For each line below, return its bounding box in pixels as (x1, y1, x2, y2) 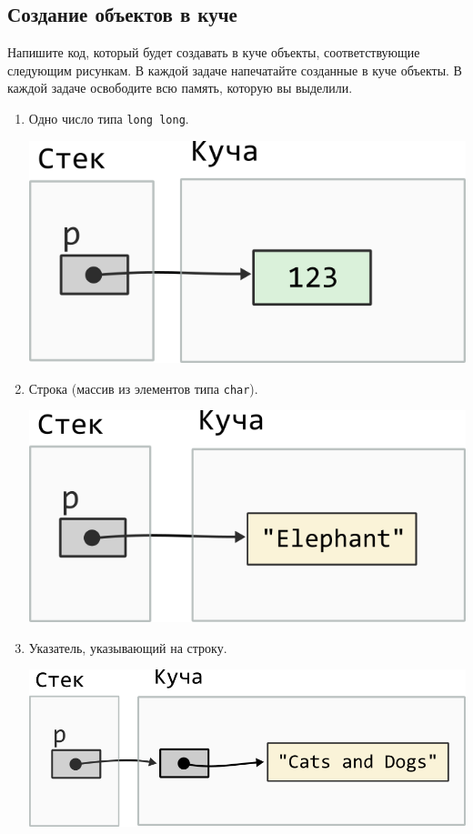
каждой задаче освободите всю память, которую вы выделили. (7, 78, 353, 97)
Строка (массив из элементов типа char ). (28, 378, 258, 397)
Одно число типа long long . (28, 108, 189, 127)
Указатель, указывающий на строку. (28, 638, 227, 657)
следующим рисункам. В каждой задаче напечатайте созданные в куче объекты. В (7, 60, 462, 79)
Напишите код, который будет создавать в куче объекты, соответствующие (7, 43, 420, 62)
